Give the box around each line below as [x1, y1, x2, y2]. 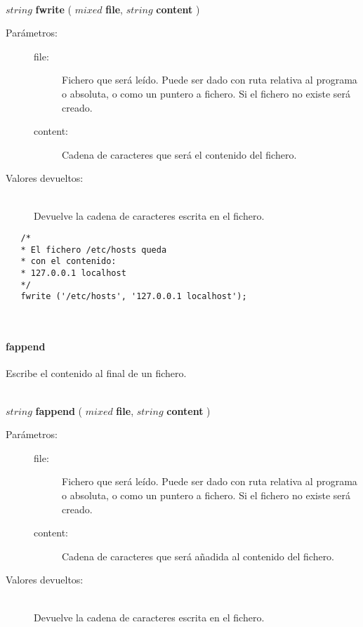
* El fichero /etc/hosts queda [20, 244, 167, 255]
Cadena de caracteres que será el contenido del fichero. [62, 147, 297, 161]
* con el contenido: [20, 256, 117, 267]
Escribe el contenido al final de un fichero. [6, 366, 187, 381]
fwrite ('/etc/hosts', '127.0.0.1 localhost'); [20, 291, 247, 302]
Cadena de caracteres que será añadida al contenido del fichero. [62, 548, 335, 563]
